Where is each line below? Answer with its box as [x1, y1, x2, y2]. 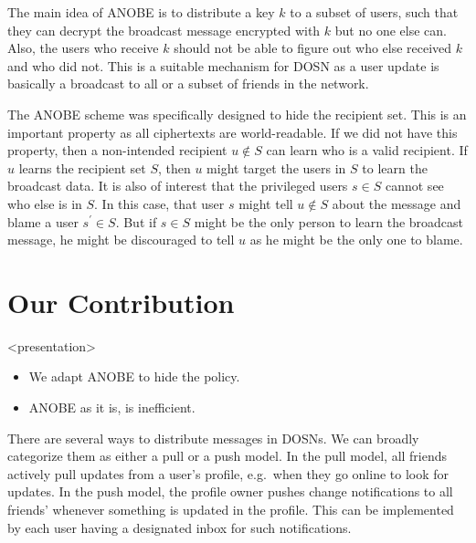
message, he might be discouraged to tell [7, 230, 235, 249]
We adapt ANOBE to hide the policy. [28, 367, 240, 386]
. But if [115, 212, 157, 231]
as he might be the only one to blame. [249, 230, 463, 249]
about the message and [332, 193, 461, 213]
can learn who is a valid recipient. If [266, 141, 468, 160]
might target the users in [206, 158, 346, 177]
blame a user [7, 212, 79, 231]
